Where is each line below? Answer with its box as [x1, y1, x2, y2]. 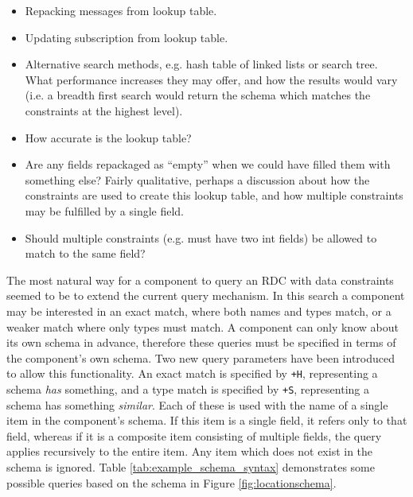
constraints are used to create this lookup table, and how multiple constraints [25, 187, 403, 204]
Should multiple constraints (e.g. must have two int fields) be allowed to [25, 229, 377, 246]
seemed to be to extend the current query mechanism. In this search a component [6, 287, 405, 304]
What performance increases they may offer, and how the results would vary [25, 71, 398, 87]
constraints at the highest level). [25, 102, 183, 118]
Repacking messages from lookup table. [25, 2, 217, 18]
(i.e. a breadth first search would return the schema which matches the [25, 87, 371, 103]
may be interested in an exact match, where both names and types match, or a [6, 302, 392, 319]
